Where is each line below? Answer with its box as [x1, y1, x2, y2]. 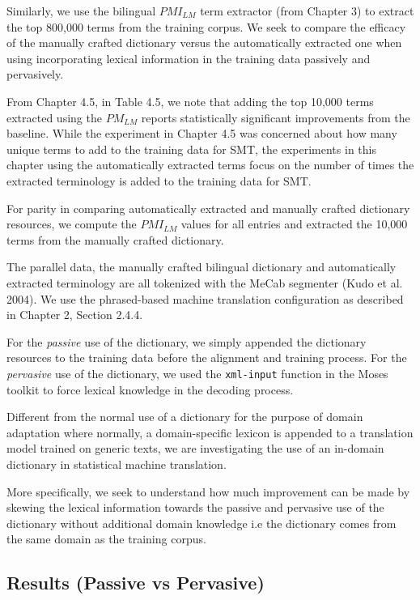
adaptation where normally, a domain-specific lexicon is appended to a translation [6, 423, 414, 440]
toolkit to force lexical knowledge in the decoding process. [6, 381, 294, 398]
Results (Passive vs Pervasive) [6, 570, 265, 595]
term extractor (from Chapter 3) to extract [200, 2, 414, 19]
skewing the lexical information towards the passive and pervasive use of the [6, 499, 384, 516]
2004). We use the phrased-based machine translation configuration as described [6, 290, 404, 307]
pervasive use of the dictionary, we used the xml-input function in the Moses [6, 364, 388, 381]
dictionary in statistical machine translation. [6, 455, 227, 472]
